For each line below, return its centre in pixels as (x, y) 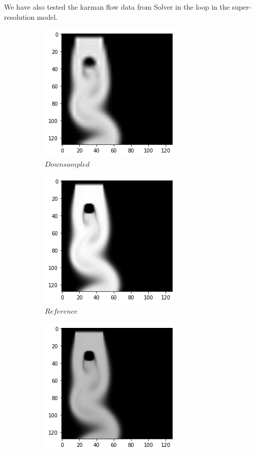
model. (47, 17)
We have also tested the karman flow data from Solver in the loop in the (117, 7)
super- (242, 7)
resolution (20, 17)
